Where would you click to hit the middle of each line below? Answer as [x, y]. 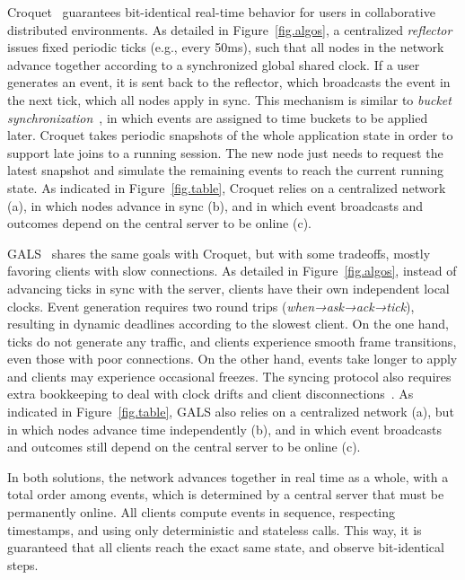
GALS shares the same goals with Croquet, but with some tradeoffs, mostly [219, 253]
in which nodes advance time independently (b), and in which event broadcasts [225, 429]
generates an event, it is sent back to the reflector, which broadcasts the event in [229, 82]
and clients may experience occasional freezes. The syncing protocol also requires [229, 376]
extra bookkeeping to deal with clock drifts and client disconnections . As [211, 394]
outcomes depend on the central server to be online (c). [159, 223]
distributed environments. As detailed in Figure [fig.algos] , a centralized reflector [230, 29]
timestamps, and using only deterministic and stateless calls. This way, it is [215, 529]
